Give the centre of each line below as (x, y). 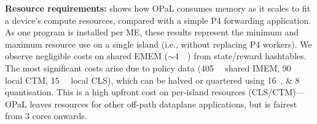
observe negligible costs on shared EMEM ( (87, 56)
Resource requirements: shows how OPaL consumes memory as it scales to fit (158, 8)
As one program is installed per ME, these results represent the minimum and (152, 32)
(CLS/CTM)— (276, 92)
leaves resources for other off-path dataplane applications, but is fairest (163, 104)
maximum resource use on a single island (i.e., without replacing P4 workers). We (158, 44)
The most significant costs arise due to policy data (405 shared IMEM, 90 (148, 67)
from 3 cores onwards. (46, 116)
